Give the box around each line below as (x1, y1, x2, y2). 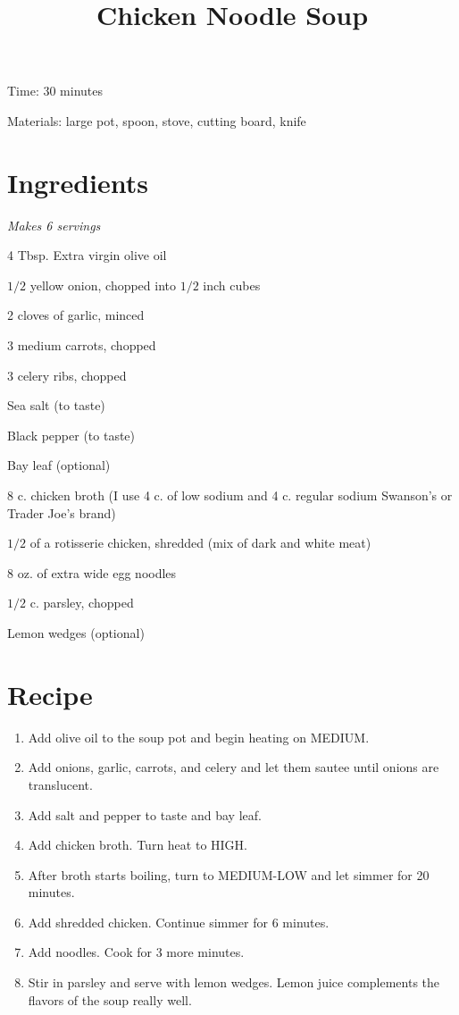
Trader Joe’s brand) (7, 503, 116, 522)
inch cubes (203, 275, 261, 294)
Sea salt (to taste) (7, 396, 105, 415)
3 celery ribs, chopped (7, 365, 127, 384)
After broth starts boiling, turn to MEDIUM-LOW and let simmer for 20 (28, 865, 430, 884)
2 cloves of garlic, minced (7, 306, 145, 324)
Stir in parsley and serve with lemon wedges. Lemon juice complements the (28, 973, 440, 992)
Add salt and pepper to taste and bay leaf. (28, 805, 262, 824)
